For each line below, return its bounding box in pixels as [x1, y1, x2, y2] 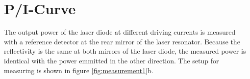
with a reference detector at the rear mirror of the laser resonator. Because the [4, 36, 240, 46]
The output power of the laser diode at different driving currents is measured [4, 27, 236, 37]
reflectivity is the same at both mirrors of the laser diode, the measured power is [4, 46, 246, 56]
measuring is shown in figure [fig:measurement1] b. [4, 65, 153, 75]
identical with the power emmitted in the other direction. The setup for [4, 55, 219, 65]
